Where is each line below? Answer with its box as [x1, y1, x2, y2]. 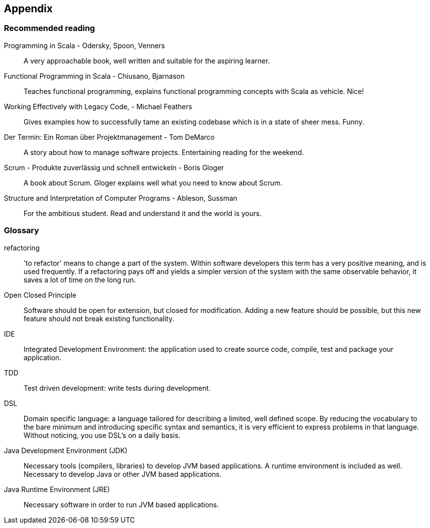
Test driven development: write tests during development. [24, 383, 211, 392]
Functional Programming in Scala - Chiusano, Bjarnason [4, 71, 185, 80]
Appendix [4, 2, 53, 15]
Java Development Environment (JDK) [4, 446, 127, 455]
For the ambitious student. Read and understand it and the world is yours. [24, 209, 262, 217]
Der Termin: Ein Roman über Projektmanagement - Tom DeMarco [4, 132, 215, 141]
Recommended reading [4, 23, 95, 33]
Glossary [4, 225, 39, 236]
